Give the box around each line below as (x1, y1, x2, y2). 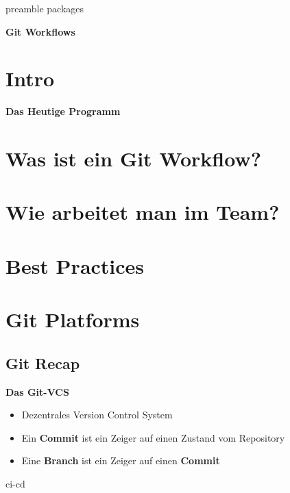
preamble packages (5, 1, 84, 15)
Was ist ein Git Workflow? (5, 144, 261, 173)
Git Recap (5, 352, 80, 373)
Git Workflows (5, 24, 75, 38)
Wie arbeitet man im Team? (5, 198, 280, 226)
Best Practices (5, 251, 145, 279)
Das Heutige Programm (5, 104, 121, 118)
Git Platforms (5, 305, 140, 333)
